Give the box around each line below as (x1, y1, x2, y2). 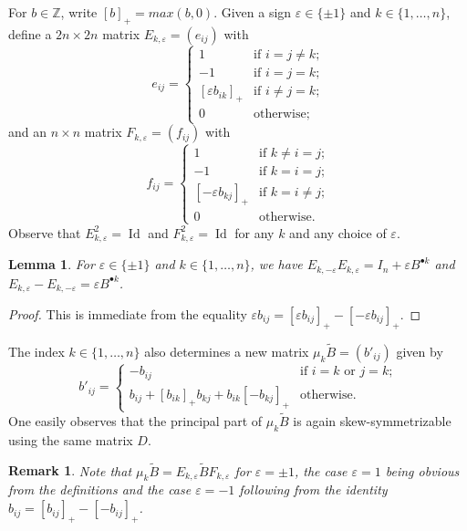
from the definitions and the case (8, 480, 192, 499)
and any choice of (289, 223, 387, 242)
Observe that (8, 223, 81, 242)
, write (60, 3, 98, 21)
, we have (250, 255, 303, 274)
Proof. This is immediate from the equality (8, 305, 247, 323)
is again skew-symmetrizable (293, 411, 451, 431)
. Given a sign (213, 3, 292, 21)
